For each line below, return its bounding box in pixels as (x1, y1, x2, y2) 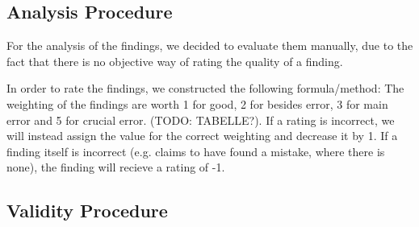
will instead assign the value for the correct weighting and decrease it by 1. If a (6, 127, 398, 144)
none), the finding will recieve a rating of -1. (6, 159, 225, 175)
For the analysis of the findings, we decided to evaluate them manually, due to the (6, 37, 413, 54)
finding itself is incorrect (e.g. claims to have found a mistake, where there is (6, 142, 385, 159)
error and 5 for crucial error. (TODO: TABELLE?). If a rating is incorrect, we (6, 111, 395, 128)
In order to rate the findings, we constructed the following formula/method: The (6, 80, 404, 97)
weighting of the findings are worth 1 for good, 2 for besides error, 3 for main (6, 95, 388, 112)
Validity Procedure (6, 198, 168, 223)
